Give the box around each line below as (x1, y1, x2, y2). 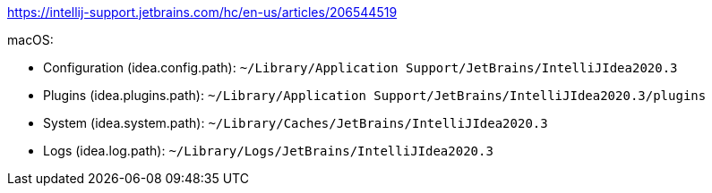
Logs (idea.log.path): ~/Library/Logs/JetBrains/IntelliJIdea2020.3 (43, 143, 493, 158)
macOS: (7, 32, 54, 47)
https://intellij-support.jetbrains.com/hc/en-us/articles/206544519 (7, 4, 398, 20)
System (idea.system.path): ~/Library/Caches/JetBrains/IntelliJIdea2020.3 (43, 115, 548, 130)
